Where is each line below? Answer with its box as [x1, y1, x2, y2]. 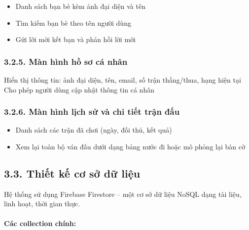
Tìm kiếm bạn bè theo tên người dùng [15, 17, 131, 28]
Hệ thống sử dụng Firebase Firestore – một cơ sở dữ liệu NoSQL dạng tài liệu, [4, 188, 242, 199]
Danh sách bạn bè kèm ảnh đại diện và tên [15, 1, 145, 11]
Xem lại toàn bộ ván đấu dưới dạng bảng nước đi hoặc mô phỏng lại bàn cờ [15, 141, 245, 151]
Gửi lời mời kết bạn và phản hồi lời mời [15, 34, 136, 45]
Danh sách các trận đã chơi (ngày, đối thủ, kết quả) [15, 125, 172, 135]
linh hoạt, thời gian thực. [4, 198, 80, 209]
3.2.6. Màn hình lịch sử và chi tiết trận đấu [4, 105, 180, 118]
